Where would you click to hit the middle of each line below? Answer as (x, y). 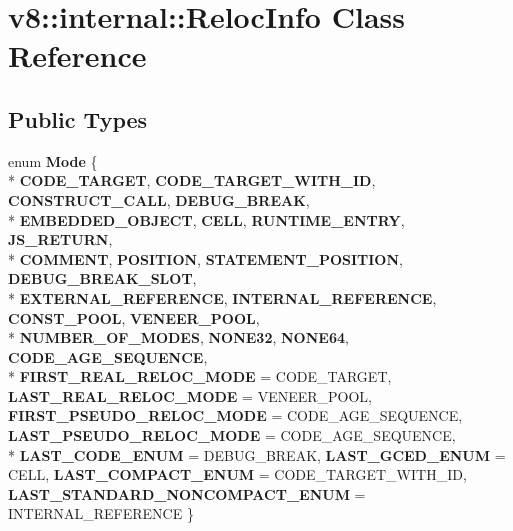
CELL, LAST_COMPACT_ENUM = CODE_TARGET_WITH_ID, (237, 474)
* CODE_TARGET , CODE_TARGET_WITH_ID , (192, 180)
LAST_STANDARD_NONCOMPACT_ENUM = (187, 493)
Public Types (78, 118)
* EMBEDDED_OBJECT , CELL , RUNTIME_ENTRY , (206, 219)
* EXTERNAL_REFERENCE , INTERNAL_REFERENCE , (222, 297)
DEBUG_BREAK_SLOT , (102, 278)
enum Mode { (53, 160)
